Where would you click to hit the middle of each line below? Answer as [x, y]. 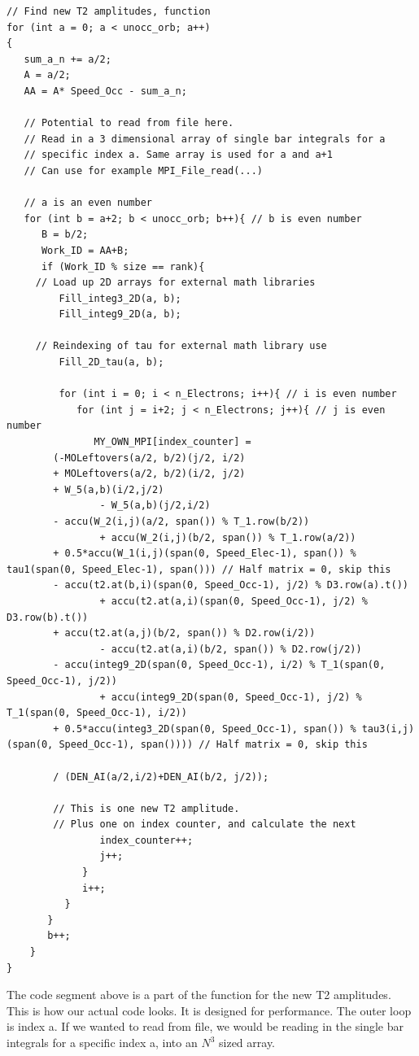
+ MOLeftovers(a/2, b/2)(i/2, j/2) [149, 474]
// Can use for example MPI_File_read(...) [143, 170]
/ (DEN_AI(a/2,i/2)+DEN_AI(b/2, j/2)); [161, 777]
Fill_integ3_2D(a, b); [120, 298]
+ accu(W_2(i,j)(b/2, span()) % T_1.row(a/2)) [228, 537]
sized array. [247, 1042]
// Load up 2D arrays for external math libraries [175, 283]
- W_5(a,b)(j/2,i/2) [155, 506]
